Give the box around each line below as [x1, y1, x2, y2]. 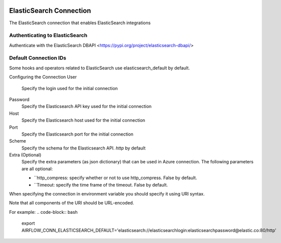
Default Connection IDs [9, 54, 66, 61]
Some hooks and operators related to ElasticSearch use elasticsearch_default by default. [9, 65, 190, 71]
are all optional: [21, 166, 53, 172]
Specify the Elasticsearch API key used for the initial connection [21, 103, 152, 109]
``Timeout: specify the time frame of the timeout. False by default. [34, 182, 168, 188]
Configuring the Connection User [9, 74, 77, 80]
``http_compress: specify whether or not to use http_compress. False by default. [34, 175, 197, 181]
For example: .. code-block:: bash [9, 209, 78, 215]
